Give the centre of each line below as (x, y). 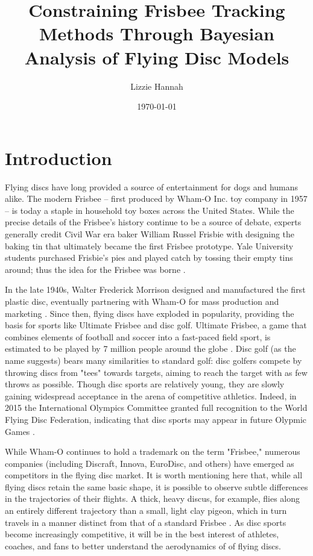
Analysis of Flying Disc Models (157, 57)
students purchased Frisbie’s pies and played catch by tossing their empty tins (149, 258)
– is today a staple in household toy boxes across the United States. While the (150, 210)
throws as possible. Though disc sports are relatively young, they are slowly (145, 384)
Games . (20, 431)
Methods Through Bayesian (157, 33)
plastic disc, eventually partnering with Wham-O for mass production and (142, 301)
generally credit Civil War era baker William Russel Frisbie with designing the (150, 234)
